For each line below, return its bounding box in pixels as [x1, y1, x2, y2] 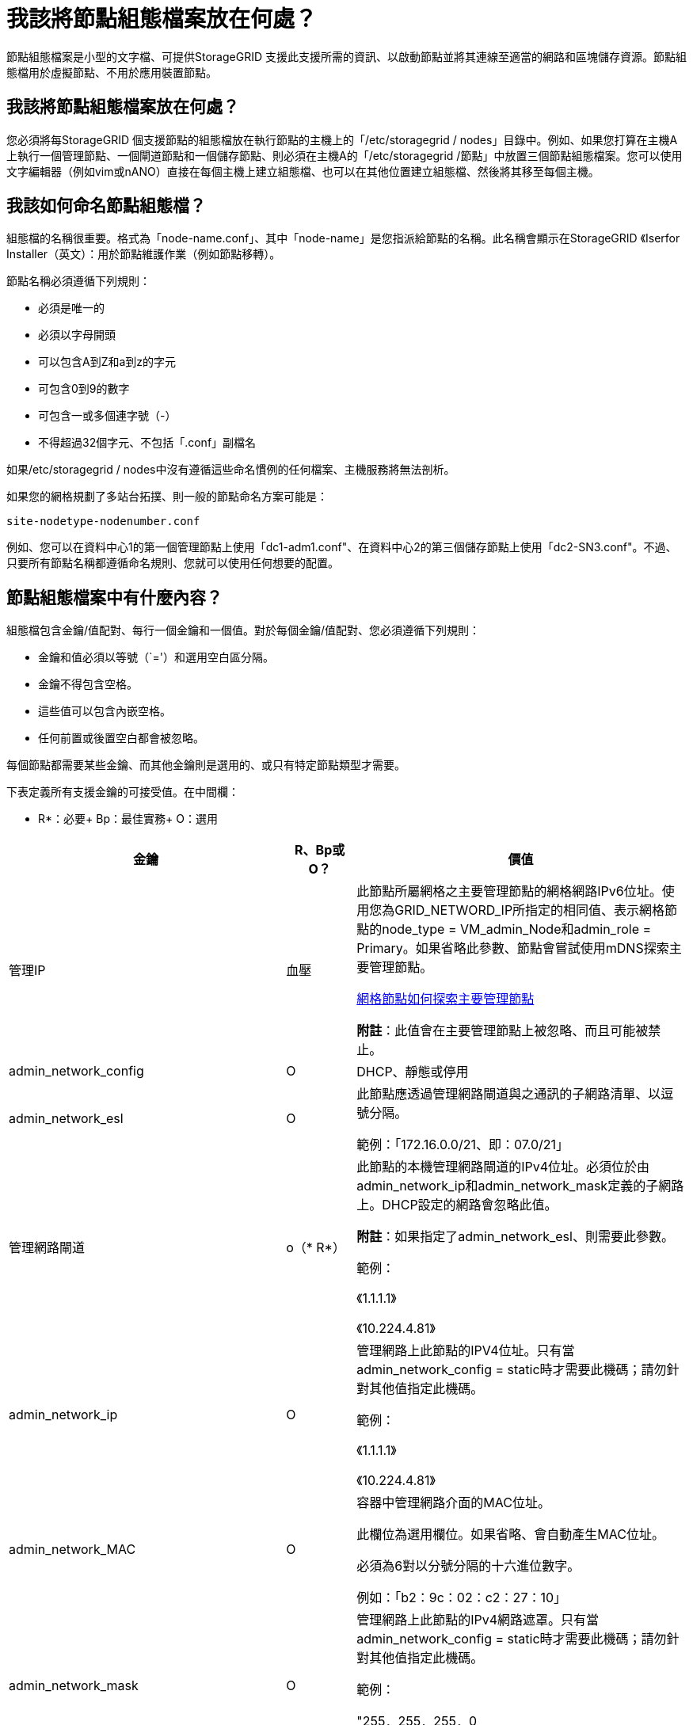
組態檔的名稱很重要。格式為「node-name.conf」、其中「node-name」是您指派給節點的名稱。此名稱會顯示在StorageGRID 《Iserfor [6, 231, 680, 246]
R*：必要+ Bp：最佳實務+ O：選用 [38, 812, 218, 826]
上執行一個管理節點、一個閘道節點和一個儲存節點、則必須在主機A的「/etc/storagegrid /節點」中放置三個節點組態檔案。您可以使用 [6, 148, 683, 162]
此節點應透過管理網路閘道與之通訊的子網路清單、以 [356, 1086, 661, 1102]
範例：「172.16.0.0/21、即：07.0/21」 [356, 1137, 569, 1153]
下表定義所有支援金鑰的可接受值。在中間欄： [6, 785, 239, 799]
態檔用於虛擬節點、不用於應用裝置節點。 [6, 65, 217, 79]
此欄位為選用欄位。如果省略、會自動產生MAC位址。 [356, 1526, 664, 1543]
